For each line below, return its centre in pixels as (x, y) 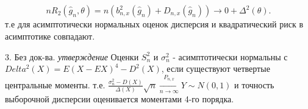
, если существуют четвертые (216, 69)
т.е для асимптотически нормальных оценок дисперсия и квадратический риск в (154, 24)
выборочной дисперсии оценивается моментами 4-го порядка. (120, 99)
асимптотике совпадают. (50, 36)
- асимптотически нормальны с (230, 56)
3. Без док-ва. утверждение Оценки (72, 56)
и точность (254, 84)
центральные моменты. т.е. (55, 84)
